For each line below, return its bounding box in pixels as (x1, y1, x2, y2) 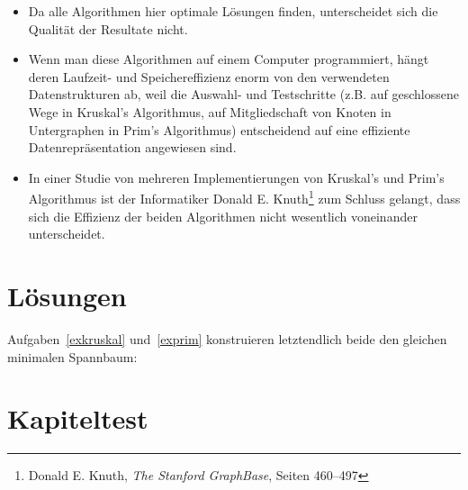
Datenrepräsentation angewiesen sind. (28, 138, 237, 157)
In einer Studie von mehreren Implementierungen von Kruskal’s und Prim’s (28, 168, 445, 186)
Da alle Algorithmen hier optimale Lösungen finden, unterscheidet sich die (28, 2, 438, 20)
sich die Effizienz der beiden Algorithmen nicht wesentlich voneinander (28, 206, 418, 225)
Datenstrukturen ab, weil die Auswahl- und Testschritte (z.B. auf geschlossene (28, 85, 459, 104)
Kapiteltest (7, 400, 148, 437)
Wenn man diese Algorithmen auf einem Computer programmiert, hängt (28, 50, 429, 68)
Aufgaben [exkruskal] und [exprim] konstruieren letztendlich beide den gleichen (7, 329, 447, 348)
